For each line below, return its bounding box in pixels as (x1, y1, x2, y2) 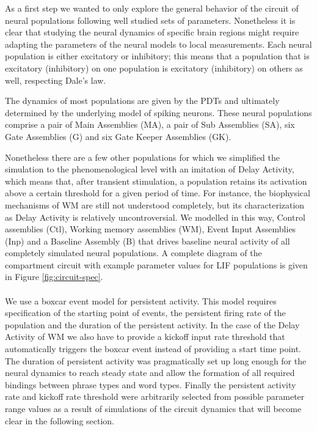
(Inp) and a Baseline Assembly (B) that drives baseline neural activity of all (5, 234, 290, 247)
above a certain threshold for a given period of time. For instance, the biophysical (5, 186, 310, 199)
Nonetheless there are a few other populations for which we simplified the (5, 150, 280, 163)
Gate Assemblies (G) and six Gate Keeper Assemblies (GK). (5, 130, 231, 142)
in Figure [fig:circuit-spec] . (5, 270, 103, 283)
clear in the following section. (5, 414, 115, 427)
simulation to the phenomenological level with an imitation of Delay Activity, (5, 163, 294, 175)
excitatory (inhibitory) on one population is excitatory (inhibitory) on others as (5, 61, 303, 74)
